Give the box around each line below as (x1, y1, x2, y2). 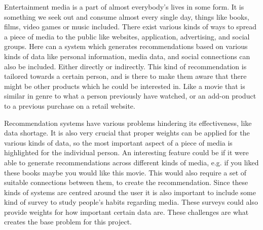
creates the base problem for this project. (4, 216, 132, 227)
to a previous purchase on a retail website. (4, 100, 135, 111)
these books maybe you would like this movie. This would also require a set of (4, 167, 247, 177)
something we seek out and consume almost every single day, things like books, (4, 11, 249, 22)
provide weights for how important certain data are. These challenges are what (4, 206, 249, 217)
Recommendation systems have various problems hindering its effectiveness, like (4, 117, 252, 128)
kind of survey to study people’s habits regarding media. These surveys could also (4, 197, 258, 207)
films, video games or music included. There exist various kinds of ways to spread (4, 21, 257, 32)
